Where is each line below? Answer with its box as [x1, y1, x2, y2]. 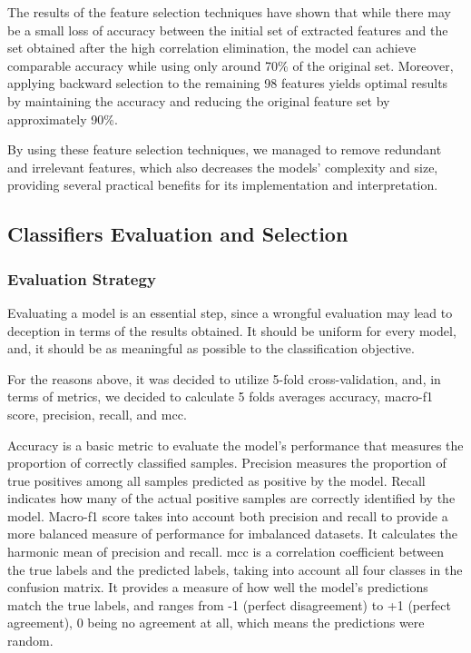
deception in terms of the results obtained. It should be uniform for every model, [7, 321, 456, 340]
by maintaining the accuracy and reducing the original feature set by [7, 91, 390, 110]
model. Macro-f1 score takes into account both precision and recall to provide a [7, 506, 448, 525]
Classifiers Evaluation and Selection [7, 220, 348, 248]
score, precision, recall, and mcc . [7, 404, 187, 423]
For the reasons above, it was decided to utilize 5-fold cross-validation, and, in [7, 369, 441, 388]
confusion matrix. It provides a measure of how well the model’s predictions [7, 578, 428, 597]
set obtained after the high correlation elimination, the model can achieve [7, 38, 417, 57]
